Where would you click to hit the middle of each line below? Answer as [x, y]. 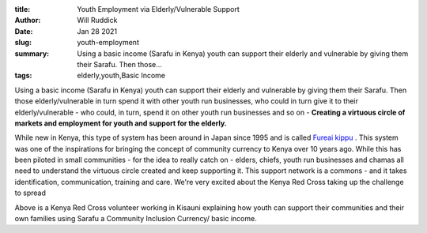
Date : [24, 31]
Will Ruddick [97, 21]
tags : [23, 76]
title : [23, 9]
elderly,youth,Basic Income [121, 76]
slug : [23, 43]
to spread [30, 193]
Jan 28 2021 [97, 31]
